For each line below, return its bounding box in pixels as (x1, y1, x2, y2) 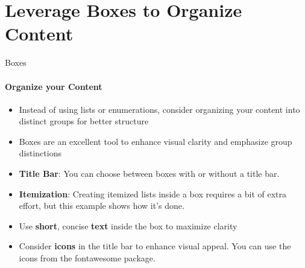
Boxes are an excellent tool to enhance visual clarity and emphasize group (19, 135, 292, 147)
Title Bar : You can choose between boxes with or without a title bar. (19, 167, 280, 180)
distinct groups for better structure (19, 115, 149, 127)
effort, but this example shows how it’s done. (19, 199, 184, 212)
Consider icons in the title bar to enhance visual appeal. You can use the (19, 240, 291, 252)
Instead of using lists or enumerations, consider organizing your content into (19, 103, 300, 115)
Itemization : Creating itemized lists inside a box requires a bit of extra (19, 187, 287, 200)
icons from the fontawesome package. (19, 252, 156, 264)
